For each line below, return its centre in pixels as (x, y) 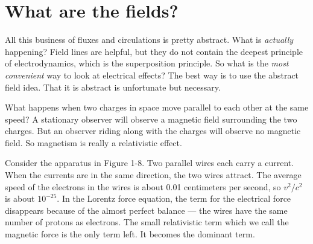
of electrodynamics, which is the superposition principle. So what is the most (147, 63)
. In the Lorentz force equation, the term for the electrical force (174, 198)
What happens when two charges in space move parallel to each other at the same (157, 107)
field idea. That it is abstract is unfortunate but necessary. (113, 87)
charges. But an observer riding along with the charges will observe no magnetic (153, 131)
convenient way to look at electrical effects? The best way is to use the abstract (152, 75)
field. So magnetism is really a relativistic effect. (93, 142)
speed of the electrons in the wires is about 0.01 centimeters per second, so (143, 186)
